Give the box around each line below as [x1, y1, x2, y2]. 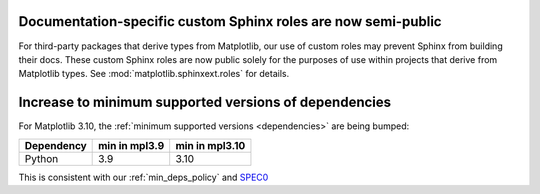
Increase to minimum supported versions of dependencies [18, 94, 392, 111]
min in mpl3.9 [98, 138, 165, 152]
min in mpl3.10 [175, 138, 246, 152]
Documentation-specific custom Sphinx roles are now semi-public [18, 13, 442, 30]
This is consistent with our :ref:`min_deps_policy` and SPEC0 [18, 171, 269, 183]
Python [24, 151, 59, 165]
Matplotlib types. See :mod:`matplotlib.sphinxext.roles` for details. [18, 68, 290, 80]
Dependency [24, 138, 87, 152]
